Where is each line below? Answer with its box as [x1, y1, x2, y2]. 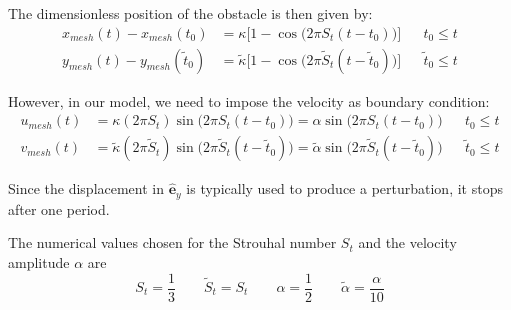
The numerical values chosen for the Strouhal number [8, 232, 337, 253]
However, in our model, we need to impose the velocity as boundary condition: [8, 90, 490, 111]
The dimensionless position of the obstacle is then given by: [8, 3, 373, 23]
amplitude [8, 251, 70, 272]
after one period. [8, 198, 110, 219]
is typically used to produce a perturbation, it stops [186, 178, 503, 199]
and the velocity [358, 232, 457, 253]
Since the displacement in [8, 178, 165, 199]
